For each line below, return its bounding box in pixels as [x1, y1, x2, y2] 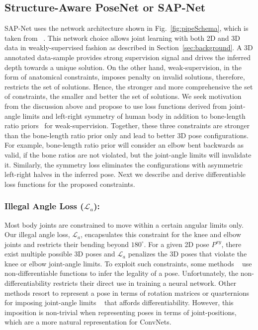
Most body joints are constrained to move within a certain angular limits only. [4, 219, 244, 230]
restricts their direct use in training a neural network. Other [53, 278, 237, 288]
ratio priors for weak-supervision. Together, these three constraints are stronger [4, 120, 250, 131]
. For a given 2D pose [144, 239, 209, 249]
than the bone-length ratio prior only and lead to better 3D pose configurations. [4, 130, 249, 140]
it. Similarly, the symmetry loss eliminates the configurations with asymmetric [4, 159, 243, 169]
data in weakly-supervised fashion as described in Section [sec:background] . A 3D [4, 42, 253, 53]
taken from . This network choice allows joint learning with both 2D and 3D [4, 32, 240, 43]
